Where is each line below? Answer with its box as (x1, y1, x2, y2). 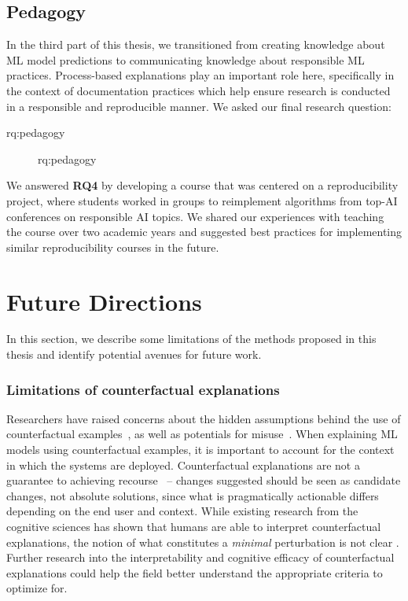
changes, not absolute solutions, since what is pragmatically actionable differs (6, 487, 379, 503)
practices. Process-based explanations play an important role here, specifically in (6, 67, 395, 83)
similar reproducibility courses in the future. (6, 238, 219, 255)
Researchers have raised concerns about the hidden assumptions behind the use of (6, 410, 401, 426)
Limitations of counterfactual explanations (6, 379, 280, 399)
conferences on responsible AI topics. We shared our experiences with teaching (6, 208, 384, 224)
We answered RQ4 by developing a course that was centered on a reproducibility (6, 177, 399, 194)
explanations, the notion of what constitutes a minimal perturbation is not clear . (6, 533, 399, 550)
